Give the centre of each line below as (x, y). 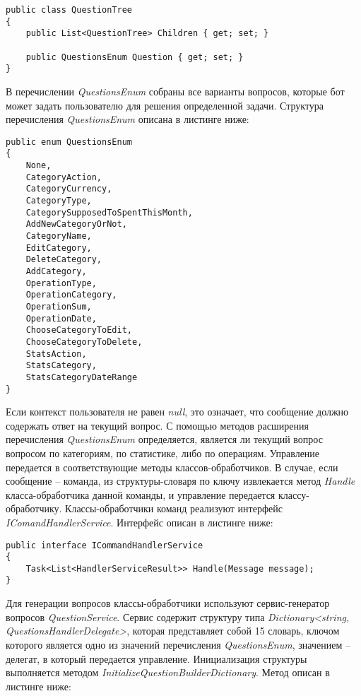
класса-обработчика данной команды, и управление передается (141, 494)
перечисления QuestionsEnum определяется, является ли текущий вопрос (164, 439)
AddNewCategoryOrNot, (76, 224)
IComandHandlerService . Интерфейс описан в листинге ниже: (140, 522)
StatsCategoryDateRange (82, 377)
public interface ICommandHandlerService (105, 545)
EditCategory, (59, 248)
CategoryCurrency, (69, 189)
